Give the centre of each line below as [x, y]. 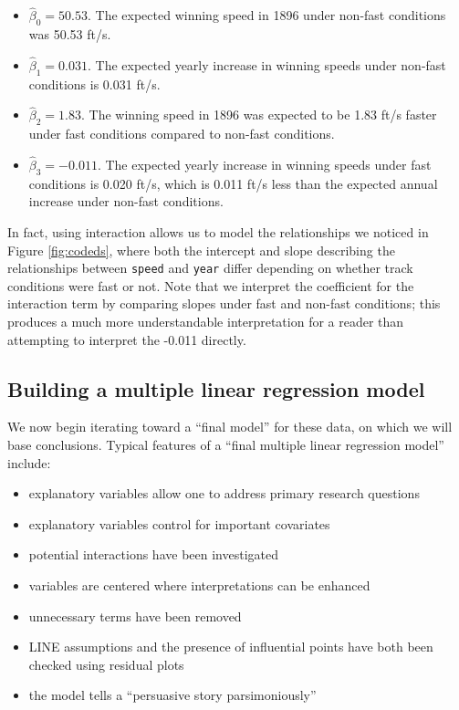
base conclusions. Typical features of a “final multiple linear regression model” [226, 445]
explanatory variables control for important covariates [179, 523]
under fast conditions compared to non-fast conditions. [182, 134]
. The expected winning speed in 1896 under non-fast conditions [266, 15]
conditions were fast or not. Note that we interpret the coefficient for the [211, 285]
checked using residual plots [106, 664]
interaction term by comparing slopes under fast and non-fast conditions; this [224, 303]
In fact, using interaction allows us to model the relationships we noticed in [218, 232]
